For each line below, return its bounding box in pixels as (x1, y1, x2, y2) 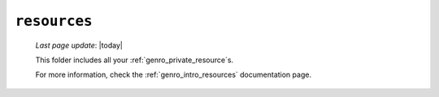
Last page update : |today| (35, 40, 124, 50)
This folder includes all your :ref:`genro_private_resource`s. (35, 55, 234, 65)
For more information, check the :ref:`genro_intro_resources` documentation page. (35, 70, 312, 80)
